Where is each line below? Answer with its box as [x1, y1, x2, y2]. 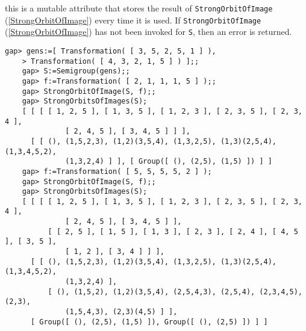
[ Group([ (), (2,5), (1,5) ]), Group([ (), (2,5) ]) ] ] [30, 317, 268, 326]
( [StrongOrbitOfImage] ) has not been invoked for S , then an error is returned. [5, 25, 292, 38]
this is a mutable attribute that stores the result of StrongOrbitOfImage [5, 2, 273, 14]
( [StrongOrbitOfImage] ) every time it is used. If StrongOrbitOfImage [5, 13, 261, 26]
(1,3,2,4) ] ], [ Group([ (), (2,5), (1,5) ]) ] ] [65, 157, 272, 166]
